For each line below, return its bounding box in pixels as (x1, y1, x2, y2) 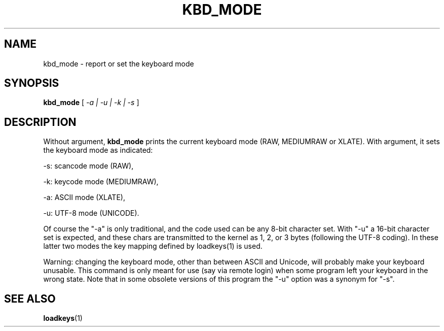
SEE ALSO (4, 292, 56, 305)
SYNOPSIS (4, 77, 59, 90)
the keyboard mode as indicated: (43, 146, 153, 155)
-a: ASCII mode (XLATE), (43, 193, 125, 202)
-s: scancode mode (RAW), (43, 161, 134, 171)
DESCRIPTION (4, 115, 77, 128)
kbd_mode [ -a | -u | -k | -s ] (43, 98, 139, 107)
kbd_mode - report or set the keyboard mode (43, 59, 194, 68)
